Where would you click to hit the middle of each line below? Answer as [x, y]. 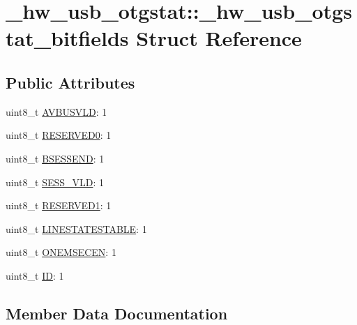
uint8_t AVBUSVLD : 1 [56, 111]
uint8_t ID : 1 [35, 275]
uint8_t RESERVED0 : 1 [59, 135]
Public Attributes [70, 82]
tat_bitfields [67, 38]
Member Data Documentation [117, 313]
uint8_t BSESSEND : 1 [55, 158]
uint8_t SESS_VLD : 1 [55, 182]
